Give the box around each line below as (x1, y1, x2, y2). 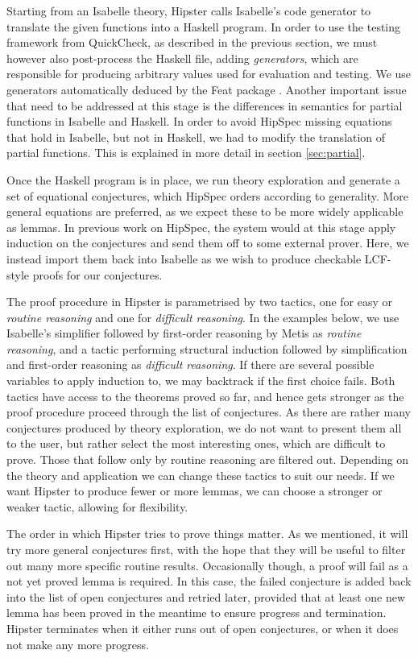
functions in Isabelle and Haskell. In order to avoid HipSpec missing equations (6, 113, 392, 130)
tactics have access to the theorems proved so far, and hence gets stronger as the (6, 387, 404, 404)
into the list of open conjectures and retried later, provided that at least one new (6, 588, 406, 605)
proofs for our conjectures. (32, 266, 163, 283)
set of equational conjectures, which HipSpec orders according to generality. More (6, 187, 409, 204)
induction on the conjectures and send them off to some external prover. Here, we (6, 234, 409, 251)
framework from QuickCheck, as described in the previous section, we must (6, 34, 378, 51)
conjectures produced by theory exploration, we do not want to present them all (6, 419, 402, 436)
